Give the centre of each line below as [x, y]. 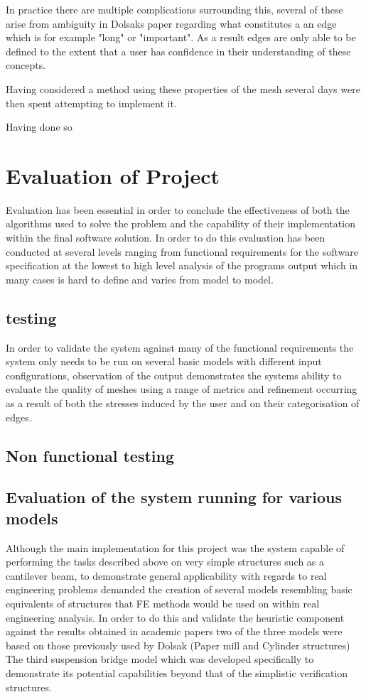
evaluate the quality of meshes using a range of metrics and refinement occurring [182, 389]
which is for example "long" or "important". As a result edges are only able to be [181, 37]
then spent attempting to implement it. [91, 103]
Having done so [39, 127]
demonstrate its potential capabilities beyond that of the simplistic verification [177, 672]
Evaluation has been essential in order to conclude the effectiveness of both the [178, 209]
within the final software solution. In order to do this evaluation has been [166, 238]
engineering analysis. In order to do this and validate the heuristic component [175, 617]
